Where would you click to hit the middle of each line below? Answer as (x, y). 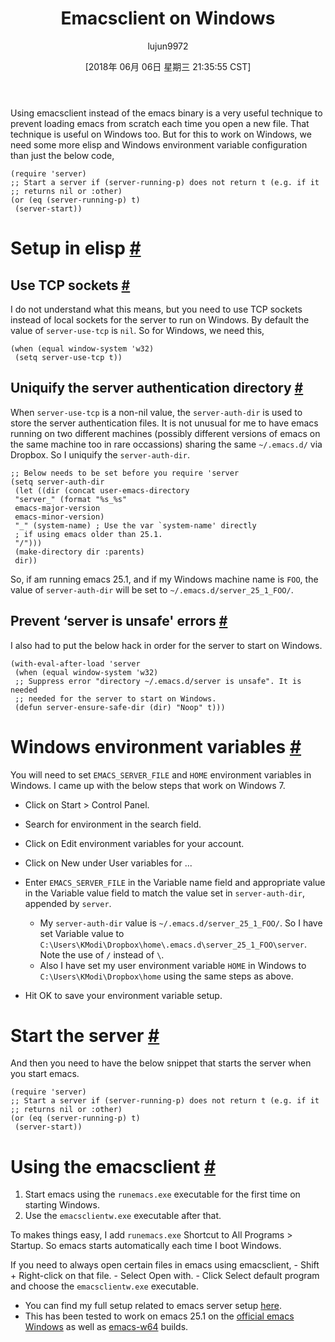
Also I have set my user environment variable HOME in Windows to (173, 965)
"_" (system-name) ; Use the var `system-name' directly (135, 525)
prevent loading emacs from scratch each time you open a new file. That (160, 123)
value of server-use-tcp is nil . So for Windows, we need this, (137, 330)
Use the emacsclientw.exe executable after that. (123, 1216)
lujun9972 (168, 46)
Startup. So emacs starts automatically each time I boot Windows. (146, 1246)
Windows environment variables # (156, 746)
